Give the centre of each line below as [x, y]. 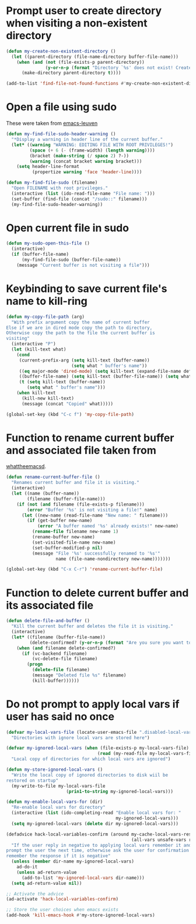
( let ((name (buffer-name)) [45, 494]
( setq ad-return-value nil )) [47, 883]
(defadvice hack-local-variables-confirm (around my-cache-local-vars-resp [100, 834]
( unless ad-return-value [47, 872]
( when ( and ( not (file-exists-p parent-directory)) [80, 62]
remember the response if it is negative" [58, 856]
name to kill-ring [47, 301]
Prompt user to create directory [84, 11]
